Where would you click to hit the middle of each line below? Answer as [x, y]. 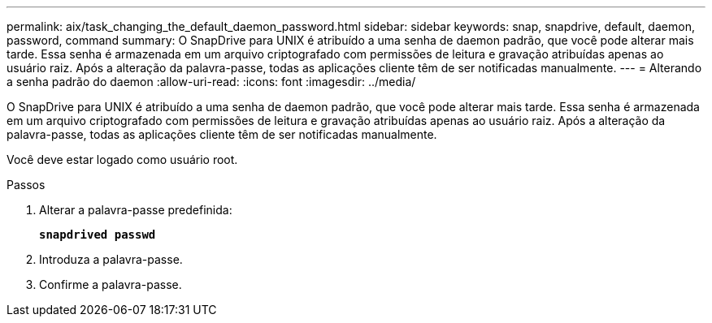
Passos [26, 185]
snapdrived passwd [98, 235]
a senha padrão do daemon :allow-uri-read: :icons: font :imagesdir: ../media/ [211, 82]
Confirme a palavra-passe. [111, 284]
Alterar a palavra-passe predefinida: [136, 210]
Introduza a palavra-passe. [111, 259]
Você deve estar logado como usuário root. [122, 159]
